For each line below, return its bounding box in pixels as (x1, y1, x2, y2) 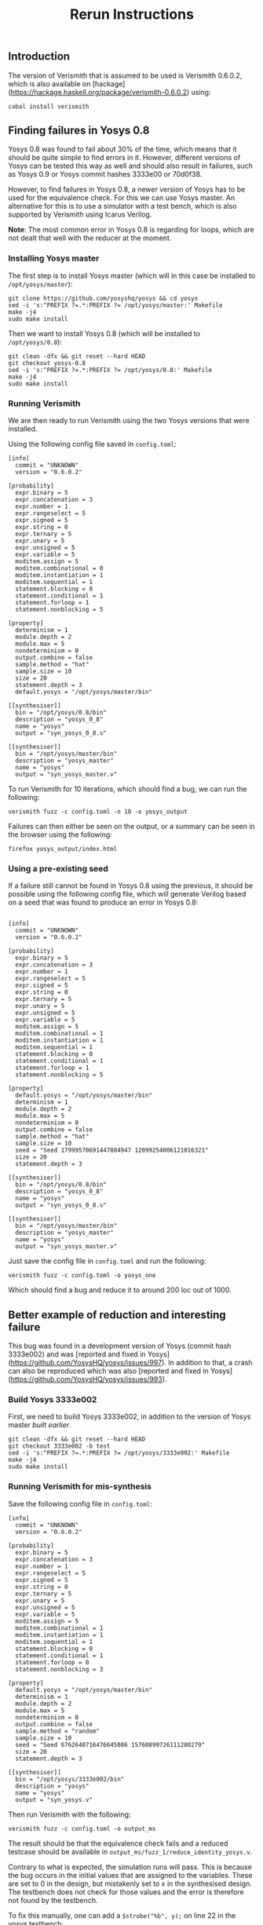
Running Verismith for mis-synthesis (8, 1481, 152, 1492)
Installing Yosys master (8, 253, 100, 264)
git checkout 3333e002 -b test (8, 1442, 111, 1450)
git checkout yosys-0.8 (8, 359, 86, 367)
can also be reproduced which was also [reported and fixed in (8, 1366, 210, 1375)
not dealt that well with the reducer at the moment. (8, 233, 172, 243)
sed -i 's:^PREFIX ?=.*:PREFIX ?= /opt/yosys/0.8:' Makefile (8, 366, 213, 374)
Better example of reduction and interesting (8, 1308, 226, 1321)
